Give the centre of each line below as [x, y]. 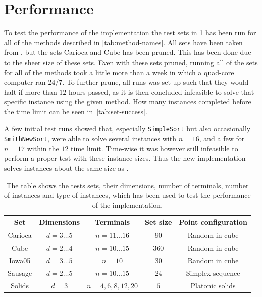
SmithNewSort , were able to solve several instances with [90, 138]
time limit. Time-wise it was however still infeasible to [154, 148]
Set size [159, 222]
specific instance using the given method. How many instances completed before [128, 102]
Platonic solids [213, 285]
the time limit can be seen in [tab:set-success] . [76, 111]
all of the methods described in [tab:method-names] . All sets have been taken [123, 42]
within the [43, 148]
